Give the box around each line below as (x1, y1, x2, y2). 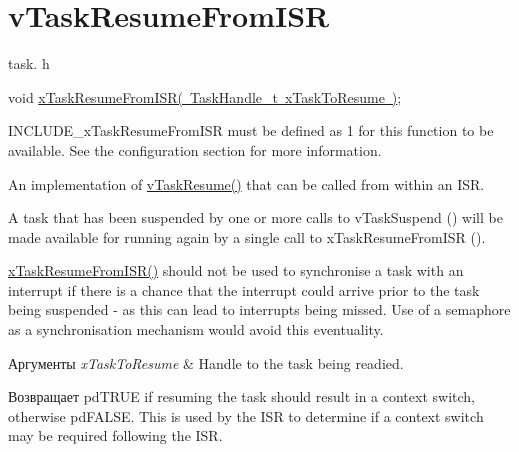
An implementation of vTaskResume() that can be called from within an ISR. (8, 173, 485, 194)
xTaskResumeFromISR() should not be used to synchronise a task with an (8, 260, 464, 281)
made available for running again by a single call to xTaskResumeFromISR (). (8, 226, 486, 247)
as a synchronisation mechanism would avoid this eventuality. (8, 319, 384, 340)
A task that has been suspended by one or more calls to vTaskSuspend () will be (8, 207, 503, 228)
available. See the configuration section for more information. (8, 139, 382, 160)
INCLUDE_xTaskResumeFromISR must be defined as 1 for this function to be (8, 120, 494, 141)
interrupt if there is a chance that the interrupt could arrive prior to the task (8, 279, 480, 300)
